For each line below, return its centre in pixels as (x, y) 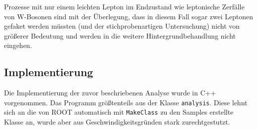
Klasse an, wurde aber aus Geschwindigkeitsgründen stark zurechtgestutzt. (117, 122)
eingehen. (18, 45)
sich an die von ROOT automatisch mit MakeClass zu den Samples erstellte (119, 112)
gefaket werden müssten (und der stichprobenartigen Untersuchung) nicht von (122, 26)
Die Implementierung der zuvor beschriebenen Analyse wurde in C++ (110, 93)
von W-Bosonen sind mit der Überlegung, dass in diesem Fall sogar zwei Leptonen (128, 16)
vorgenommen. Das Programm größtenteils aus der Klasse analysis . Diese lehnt (126, 102)
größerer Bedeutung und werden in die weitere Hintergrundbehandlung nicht (120, 35)
